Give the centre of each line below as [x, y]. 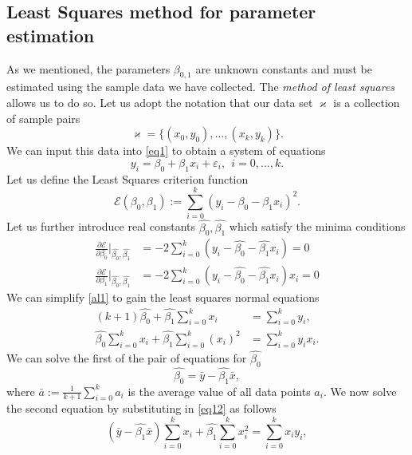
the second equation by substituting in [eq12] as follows [141, 408]
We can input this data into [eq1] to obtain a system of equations [166, 150]
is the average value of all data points [219, 391]
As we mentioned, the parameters [88, 68]
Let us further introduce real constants [101, 226]
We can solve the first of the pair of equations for [127, 357]
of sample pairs [43, 118]
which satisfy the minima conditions [317, 226]
